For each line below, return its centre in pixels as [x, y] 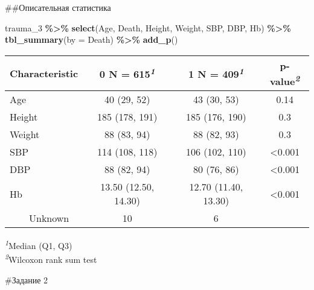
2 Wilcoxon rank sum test [51, 259]
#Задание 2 [27, 279]
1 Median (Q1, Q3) [39, 244]
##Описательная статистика [58, 7]
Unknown [49, 218]
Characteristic [44, 73]
